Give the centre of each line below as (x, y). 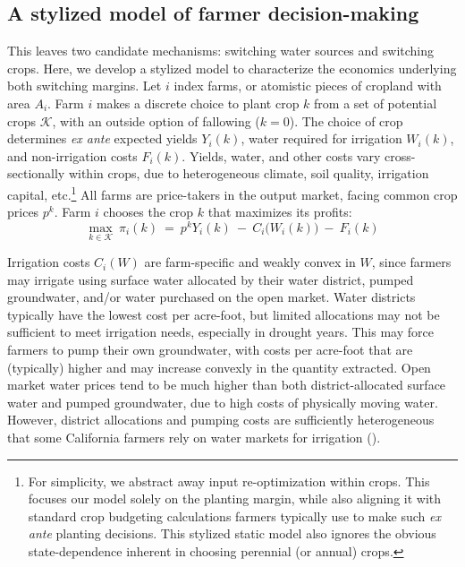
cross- (400, 155)
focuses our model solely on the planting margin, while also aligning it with (235, 498)
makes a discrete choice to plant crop (198, 103)
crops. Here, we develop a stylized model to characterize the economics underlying (232, 68)
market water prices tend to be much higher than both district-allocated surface (227, 385)
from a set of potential (376, 103)
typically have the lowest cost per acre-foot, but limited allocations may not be (224, 314)
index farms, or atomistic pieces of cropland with (308, 86)
